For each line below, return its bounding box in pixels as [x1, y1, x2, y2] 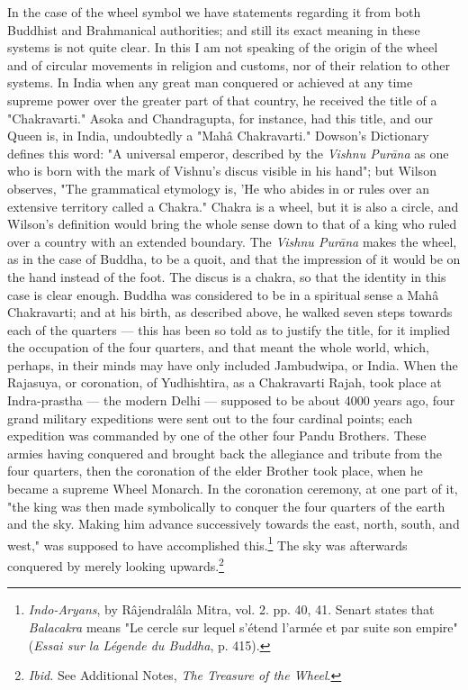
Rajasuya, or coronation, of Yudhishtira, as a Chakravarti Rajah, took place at [7, 373, 442, 392]
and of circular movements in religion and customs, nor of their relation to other [7, 55, 451, 74]
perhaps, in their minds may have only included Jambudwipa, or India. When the [7, 355, 458, 374]
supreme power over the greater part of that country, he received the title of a [7, 90, 437, 109]
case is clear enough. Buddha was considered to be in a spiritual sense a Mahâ [7, 285, 439, 304]
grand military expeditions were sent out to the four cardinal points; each [7, 408, 413, 427]
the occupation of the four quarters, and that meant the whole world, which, [7, 338, 429, 357]
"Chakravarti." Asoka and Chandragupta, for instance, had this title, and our [7, 108, 433, 127]
